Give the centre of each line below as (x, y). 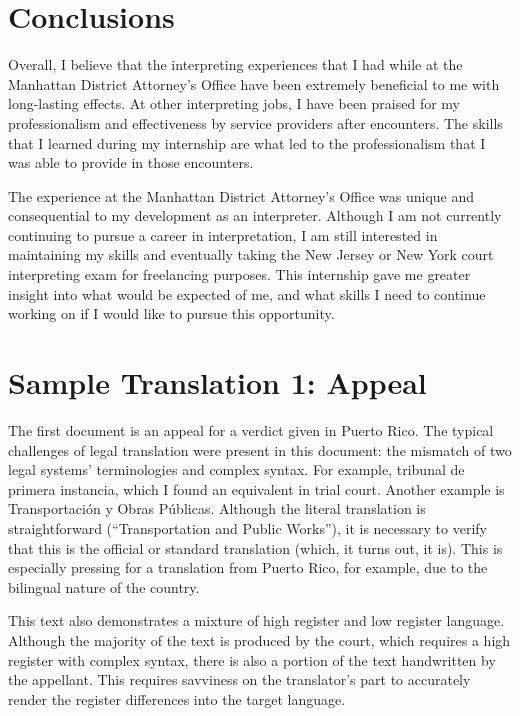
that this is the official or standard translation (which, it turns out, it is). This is (255, 547)
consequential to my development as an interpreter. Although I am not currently (255, 215)
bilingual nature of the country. (104, 586)
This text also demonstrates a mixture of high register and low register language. (256, 620)
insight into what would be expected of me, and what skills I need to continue (247, 293)
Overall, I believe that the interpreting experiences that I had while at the (235, 64)
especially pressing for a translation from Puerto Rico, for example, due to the (248, 567)
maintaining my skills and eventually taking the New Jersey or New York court (251, 254)
